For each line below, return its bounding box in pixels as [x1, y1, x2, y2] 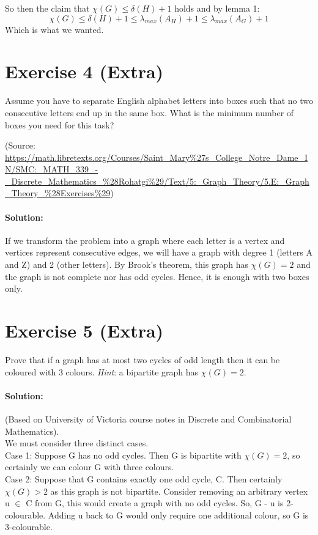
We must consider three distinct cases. [5, 437, 149, 449]
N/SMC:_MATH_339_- [5, 163, 98, 175]
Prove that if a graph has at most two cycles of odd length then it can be [5, 353, 280, 366]
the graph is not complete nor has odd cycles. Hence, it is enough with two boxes [5, 270, 309, 282]
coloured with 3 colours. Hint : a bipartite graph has [5, 365, 199, 378]
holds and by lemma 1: [174, 2, 260, 14]
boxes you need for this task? [5, 118, 114, 131]
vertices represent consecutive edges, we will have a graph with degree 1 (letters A [5, 246, 312, 259]
